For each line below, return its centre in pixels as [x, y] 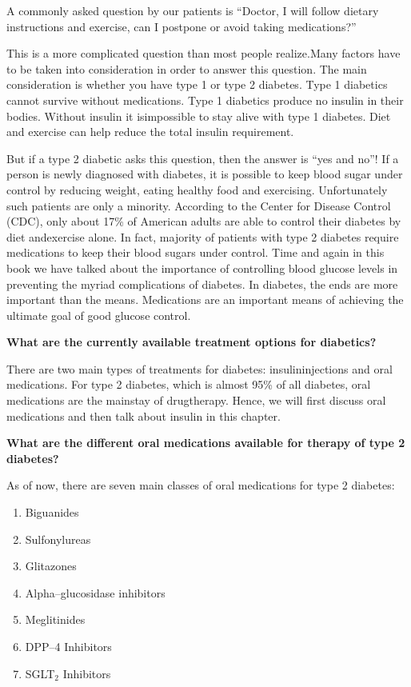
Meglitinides [55, 619]
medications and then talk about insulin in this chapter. [144, 415]
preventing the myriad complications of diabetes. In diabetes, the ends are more [202, 284]
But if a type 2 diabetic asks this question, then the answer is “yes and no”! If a [203, 158]
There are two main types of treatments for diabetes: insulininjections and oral [200, 368]
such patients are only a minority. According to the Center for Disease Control [199, 205]
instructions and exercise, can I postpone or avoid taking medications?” [182, 26]
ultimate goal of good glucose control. [99, 315]
